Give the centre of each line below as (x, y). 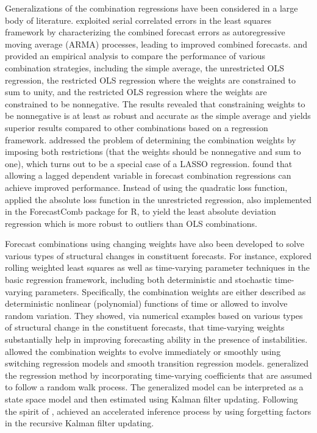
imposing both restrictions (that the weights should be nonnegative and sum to (153, 152)
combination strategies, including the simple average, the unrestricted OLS (144, 67)
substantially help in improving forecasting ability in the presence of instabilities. (156, 339)
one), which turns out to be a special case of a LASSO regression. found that (149, 163)
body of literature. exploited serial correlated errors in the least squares (138, 20)
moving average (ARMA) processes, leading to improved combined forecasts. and (156, 44)
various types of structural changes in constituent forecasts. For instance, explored (158, 255)
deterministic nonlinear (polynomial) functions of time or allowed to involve (146, 303)
